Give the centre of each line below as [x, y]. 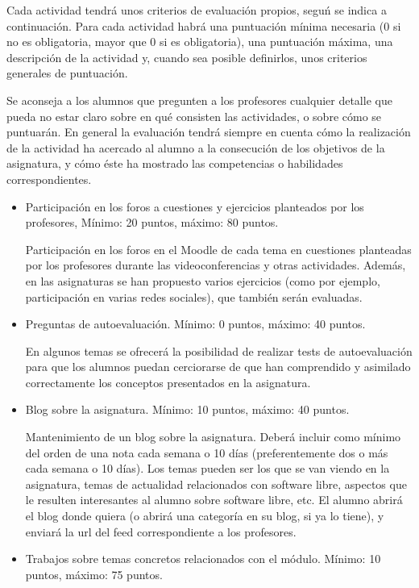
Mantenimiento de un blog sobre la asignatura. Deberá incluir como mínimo [213, 437]
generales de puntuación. [67, 73]
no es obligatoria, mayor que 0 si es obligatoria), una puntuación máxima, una [200, 42]
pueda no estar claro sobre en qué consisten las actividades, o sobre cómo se [194, 116]
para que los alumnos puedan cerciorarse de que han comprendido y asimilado [218, 367]
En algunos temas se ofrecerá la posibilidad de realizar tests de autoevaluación [219, 350]
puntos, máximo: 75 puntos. [94, 574]
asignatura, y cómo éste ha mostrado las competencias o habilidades [175, 163]
